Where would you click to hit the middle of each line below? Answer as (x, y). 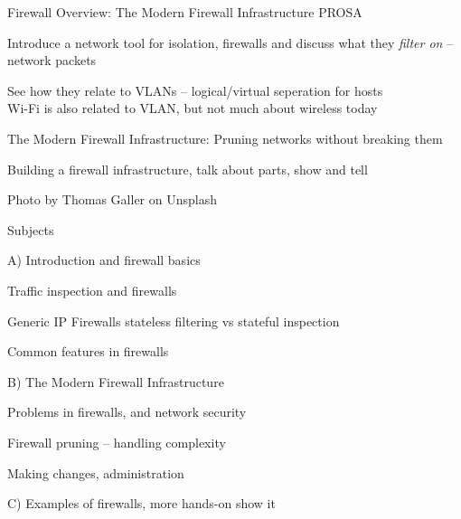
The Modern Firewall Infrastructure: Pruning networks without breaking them (225, 138)
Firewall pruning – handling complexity (117, 442)
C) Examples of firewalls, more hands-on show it (141, 503)
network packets (52, 60)
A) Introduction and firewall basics (104, 260)
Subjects (31, 229)
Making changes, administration (96, 472)
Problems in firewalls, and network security (127, 412)
